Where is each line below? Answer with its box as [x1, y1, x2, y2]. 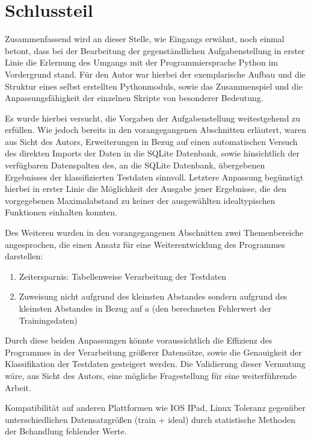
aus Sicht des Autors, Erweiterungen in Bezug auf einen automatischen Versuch [5, 135, 298, 147]
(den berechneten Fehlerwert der [152, 302, 272, 314]
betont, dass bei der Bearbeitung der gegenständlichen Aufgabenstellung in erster [5, 44, 305, 57]
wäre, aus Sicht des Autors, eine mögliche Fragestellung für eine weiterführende [5, 369, 297, 381]
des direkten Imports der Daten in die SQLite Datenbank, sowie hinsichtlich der [5, 147, 300, 159]
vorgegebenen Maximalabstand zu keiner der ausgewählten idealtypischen [5, 194, 276, 206]
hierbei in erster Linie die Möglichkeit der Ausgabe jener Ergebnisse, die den [5, 182, 286, 195]
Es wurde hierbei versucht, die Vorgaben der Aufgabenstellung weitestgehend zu [5, 111, 301, 124]
